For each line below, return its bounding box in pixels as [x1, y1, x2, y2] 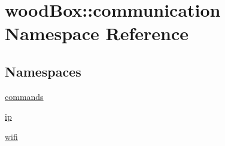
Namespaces [5, 62, 81, 80]
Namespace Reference [5, 21, 188, 45]
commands [5, 90, 44, 102]
